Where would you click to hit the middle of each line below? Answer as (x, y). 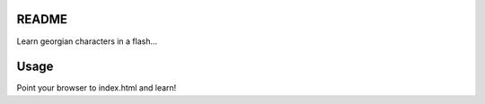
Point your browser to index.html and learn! (97, 88)
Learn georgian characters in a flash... (87, 41)
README (42, 19)
